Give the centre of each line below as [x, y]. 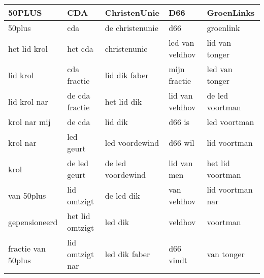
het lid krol [28, 48]
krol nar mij [29, 122]
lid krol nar [28, 101]
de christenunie [131, 28]
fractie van [27, 248]
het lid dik [123, 101]
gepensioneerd [33, 222]
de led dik [122, 195]
